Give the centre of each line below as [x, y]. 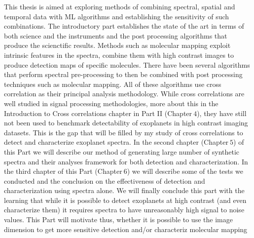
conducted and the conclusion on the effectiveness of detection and [105, 180]
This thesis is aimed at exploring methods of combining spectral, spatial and [120, 6]
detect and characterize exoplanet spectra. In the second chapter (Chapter [116, 142]
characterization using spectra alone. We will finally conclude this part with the [124, 190]
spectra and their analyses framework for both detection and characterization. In [126, 161]
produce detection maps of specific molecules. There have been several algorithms [127, 64]
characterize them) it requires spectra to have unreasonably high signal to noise [124, 210]
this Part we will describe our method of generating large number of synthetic [122, 151]
